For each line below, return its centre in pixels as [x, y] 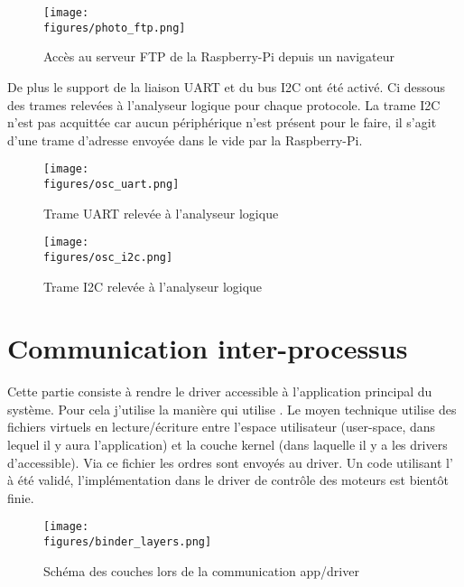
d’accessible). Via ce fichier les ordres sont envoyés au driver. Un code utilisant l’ [230, 462]
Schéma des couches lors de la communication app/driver [201, 570]
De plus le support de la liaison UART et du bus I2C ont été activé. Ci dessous [227, 86]
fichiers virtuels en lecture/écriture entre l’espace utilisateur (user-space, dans [222, 427]
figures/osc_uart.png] [111, 184]
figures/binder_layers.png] [128, 542]
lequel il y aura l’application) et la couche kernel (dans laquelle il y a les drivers [227, 444]
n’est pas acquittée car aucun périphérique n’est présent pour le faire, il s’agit [222, 122]
